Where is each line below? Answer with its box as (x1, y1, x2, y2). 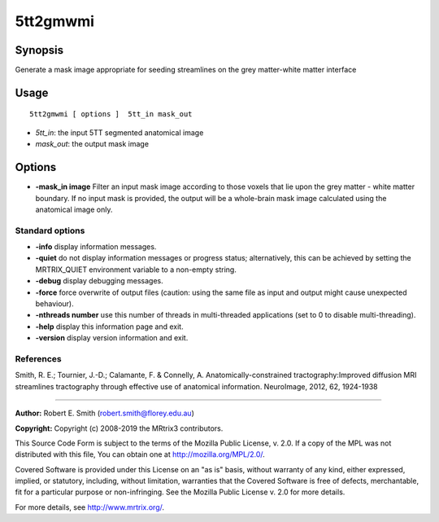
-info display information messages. (35, 242, 157, 252)
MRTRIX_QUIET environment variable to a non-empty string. (35, 265, 237, 274)
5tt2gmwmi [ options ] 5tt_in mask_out (29, 110, 193, 119)
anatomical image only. (35, 204, 113, 214)
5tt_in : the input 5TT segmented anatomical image (35, 127, 204, 138)
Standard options (15, 225, 85, 236)
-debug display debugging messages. (35, 276, 164, 286)
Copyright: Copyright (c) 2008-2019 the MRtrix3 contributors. (15, 423, 224, 433)
